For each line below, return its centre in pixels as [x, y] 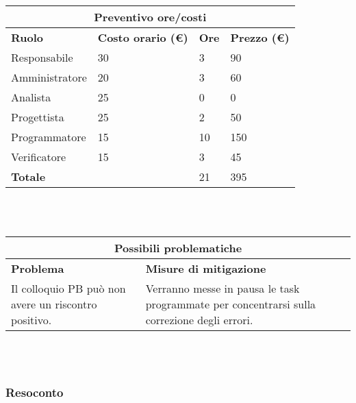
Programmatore [49, 137]
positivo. [31, 320]
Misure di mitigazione [206, 269]
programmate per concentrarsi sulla [231, 304]
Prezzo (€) [260, 37]
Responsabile [42, 57]
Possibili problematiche [178, 248]
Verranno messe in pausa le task [222, 289]
